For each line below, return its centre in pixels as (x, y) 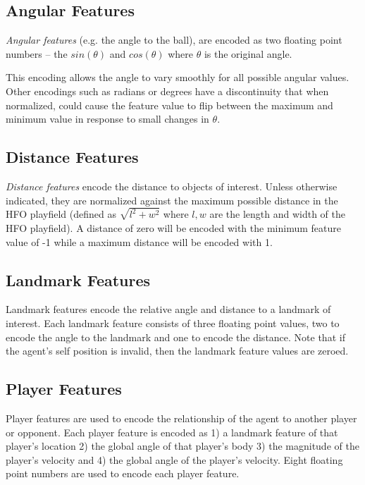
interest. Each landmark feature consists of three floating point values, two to (173, 323)
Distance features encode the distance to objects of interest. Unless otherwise (172, 186)
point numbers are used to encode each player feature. (123, 473)
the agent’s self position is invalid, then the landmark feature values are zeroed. (177, 351)
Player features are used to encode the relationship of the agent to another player (181, 418)
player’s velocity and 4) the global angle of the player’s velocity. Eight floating (174, 459)
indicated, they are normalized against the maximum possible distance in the (172, 200)
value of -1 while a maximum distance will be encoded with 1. (139, 241)
